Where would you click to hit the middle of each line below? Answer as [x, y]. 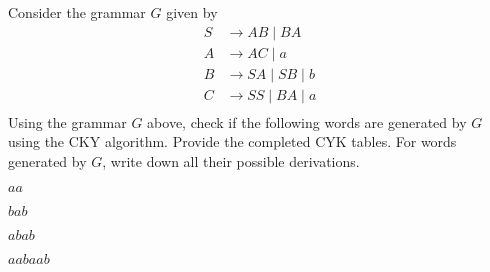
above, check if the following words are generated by [307, 121]
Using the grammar [67, 121]
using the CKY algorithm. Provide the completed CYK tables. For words [232, 141]
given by [192, 12]
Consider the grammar [77, 12]
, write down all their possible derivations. [231, 160]
